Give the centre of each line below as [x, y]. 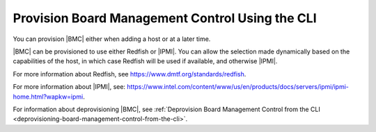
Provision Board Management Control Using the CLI [165, 18]
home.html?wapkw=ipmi [48, 97]
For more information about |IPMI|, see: [69, 87]
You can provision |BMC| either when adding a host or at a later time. [112, 39]
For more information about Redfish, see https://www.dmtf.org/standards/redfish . [130, 74]
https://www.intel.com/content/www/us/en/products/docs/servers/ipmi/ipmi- [238, 87]
